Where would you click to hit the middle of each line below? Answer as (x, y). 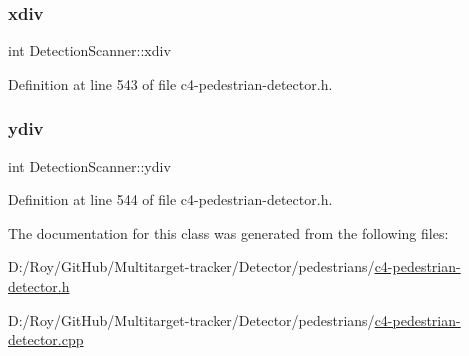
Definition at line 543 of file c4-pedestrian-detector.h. (170, 83)
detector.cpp (46, 339)
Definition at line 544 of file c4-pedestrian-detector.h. (170, 199)
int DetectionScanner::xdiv (89, 50)
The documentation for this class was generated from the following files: (228, 232)
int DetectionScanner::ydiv (89, 165)
